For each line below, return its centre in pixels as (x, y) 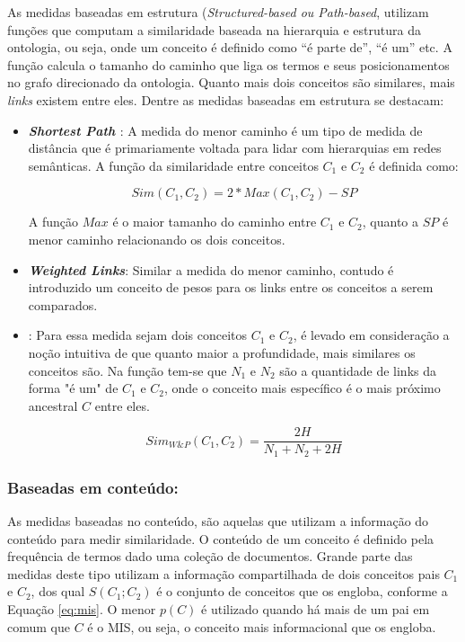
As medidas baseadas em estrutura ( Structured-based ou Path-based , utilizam (218, 12)
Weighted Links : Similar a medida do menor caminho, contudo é (211, 269)
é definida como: (414, 165)
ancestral (53, 405)
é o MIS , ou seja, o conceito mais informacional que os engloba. (262, 626)
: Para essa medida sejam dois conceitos (138, 335)
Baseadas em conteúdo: (93, 487)
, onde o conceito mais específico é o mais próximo (302, 388)
